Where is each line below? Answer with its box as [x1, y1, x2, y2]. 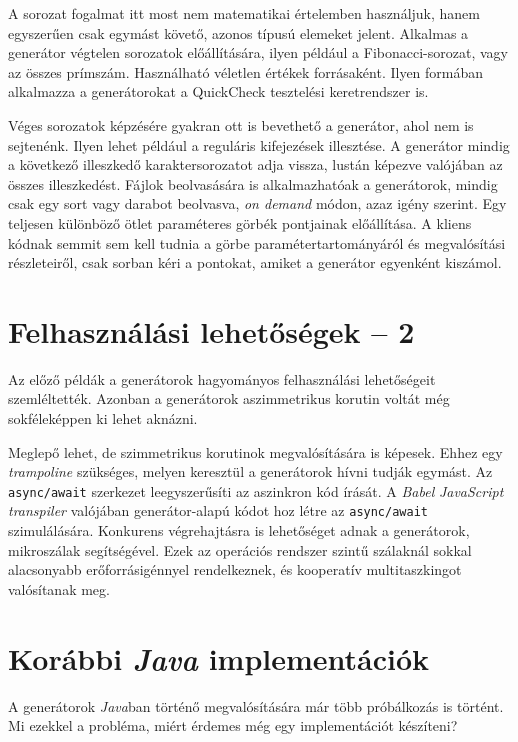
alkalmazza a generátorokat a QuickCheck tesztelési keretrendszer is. [8, 81, 429, 102]
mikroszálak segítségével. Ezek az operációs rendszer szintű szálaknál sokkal [8, 539, 472, 560]
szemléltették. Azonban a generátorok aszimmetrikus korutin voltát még [8, 388, 450, 409]
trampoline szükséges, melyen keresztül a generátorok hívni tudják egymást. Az [8, 461, 493, 482]
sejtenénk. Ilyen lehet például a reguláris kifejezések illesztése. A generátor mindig [8, 134, 510, 155]
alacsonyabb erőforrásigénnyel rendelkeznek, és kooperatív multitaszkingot [8, 559, 462, 580]
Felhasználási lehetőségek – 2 [8, 310, 415, 351]
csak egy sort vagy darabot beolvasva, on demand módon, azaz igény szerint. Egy [8, 193, 507, 214]
